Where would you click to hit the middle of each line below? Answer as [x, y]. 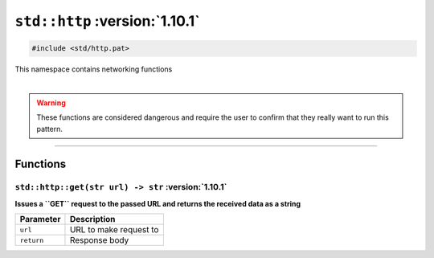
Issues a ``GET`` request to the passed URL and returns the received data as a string [158, 203]
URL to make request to [114, 230]
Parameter [40, 219]
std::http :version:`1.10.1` [107, 21]
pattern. [50, 129]
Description [92, 219]
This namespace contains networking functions [94, 69]
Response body [99, 240]
